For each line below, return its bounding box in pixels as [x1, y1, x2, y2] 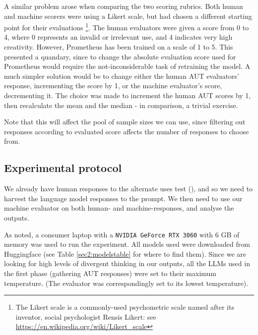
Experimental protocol [4, 160, 122, 175]
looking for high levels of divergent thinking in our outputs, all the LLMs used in [4, 258, 250, 269]
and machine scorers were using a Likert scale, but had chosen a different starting [4, 10, 252, 21]
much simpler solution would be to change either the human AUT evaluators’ [4, 70, 239, 81]
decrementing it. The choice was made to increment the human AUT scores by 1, [4, 90, 251, 100]
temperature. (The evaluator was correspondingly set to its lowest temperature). [4, 278, 249, 288]
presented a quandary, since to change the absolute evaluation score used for [4, 51, 236, 61]
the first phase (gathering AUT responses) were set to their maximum [4, 268, 216, 278]
